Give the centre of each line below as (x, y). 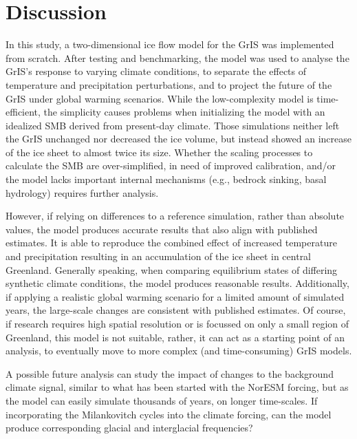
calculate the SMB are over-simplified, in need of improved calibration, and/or (171, 165)
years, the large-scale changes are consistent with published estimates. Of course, (176, 310)
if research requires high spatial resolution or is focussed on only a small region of (177, 323)
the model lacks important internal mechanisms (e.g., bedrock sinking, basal (166, 179)
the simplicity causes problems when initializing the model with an (184, 112)
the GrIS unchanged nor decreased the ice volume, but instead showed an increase (178, 139)
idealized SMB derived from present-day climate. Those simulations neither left (173, 125)
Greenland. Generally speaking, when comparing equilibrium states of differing (172, 269)
